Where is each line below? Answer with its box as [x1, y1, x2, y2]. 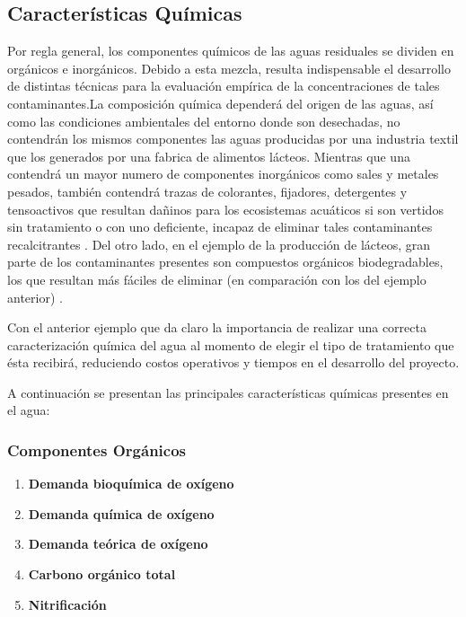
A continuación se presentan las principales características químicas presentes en [7, 383, 449, 401]
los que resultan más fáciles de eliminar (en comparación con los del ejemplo [7, 269, 426, 288]
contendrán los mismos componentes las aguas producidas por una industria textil [7, 129, 459, 148]
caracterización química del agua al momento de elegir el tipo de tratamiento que [7, 335, 454, 354]
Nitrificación [28, 595, 107, 613]
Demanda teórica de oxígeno [28, 534, 208, 553]
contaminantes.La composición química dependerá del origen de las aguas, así [7, 93, 434, 112]
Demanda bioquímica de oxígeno [28, 474, 234, 493]
